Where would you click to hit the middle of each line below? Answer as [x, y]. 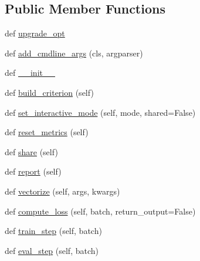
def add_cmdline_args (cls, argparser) [74, 53]
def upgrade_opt [35, 33]
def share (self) [31, 151]
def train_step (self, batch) [53, 231]
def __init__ [30, 73]
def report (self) [33, 171]
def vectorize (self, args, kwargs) [62, 191]
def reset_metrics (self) [47, 132]
